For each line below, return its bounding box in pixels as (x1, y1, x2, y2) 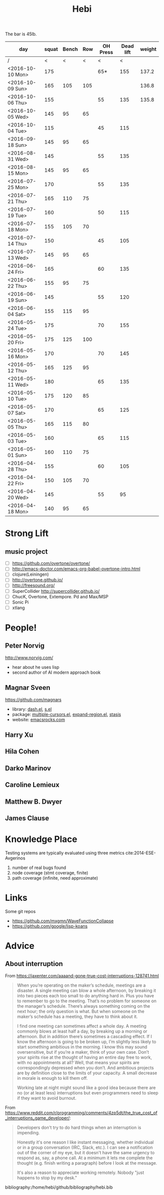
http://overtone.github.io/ (12, 577, 63, 583)
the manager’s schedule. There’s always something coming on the (17, 1003, 150, 1009)
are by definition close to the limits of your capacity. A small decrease (17, 1070, 157, 1076)
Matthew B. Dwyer (5, 797, 62, 806)
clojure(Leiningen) (12, 571, 49, 577)
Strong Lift (5, 528, 49, 539)
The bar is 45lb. (5, 31, 37, 37)
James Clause (5, 814, 49, 822)
